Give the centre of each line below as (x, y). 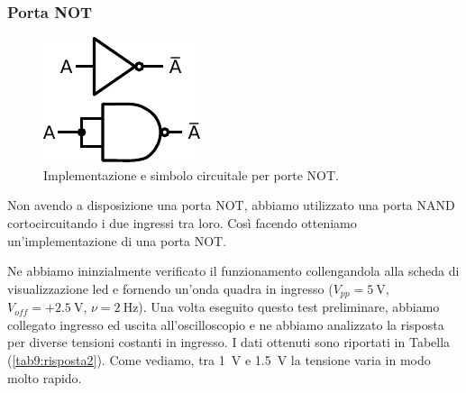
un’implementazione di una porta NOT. (117, 240)
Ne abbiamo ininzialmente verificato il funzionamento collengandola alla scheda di (233, 271)
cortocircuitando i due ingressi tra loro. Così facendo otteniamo (182, 223)
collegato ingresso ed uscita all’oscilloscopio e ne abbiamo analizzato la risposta (226, 324)
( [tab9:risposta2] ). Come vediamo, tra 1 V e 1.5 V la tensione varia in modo (219, 360)
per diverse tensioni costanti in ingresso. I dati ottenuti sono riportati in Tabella (229, 342)
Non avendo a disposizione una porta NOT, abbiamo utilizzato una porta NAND (231, 205)
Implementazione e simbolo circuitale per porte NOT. (192, 174)
